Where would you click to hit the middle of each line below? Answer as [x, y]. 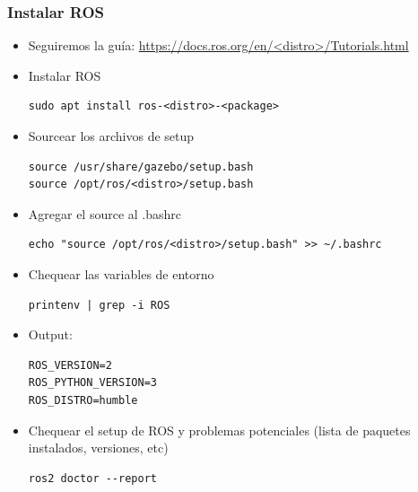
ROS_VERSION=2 [70, 365]
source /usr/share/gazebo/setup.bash [141, 167]
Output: [50, 334]
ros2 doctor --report [92, 478]
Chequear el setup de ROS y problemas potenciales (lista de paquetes [219, 430]
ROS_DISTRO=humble [83, 400]
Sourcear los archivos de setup [111, 136]
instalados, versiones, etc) [98, 448]
